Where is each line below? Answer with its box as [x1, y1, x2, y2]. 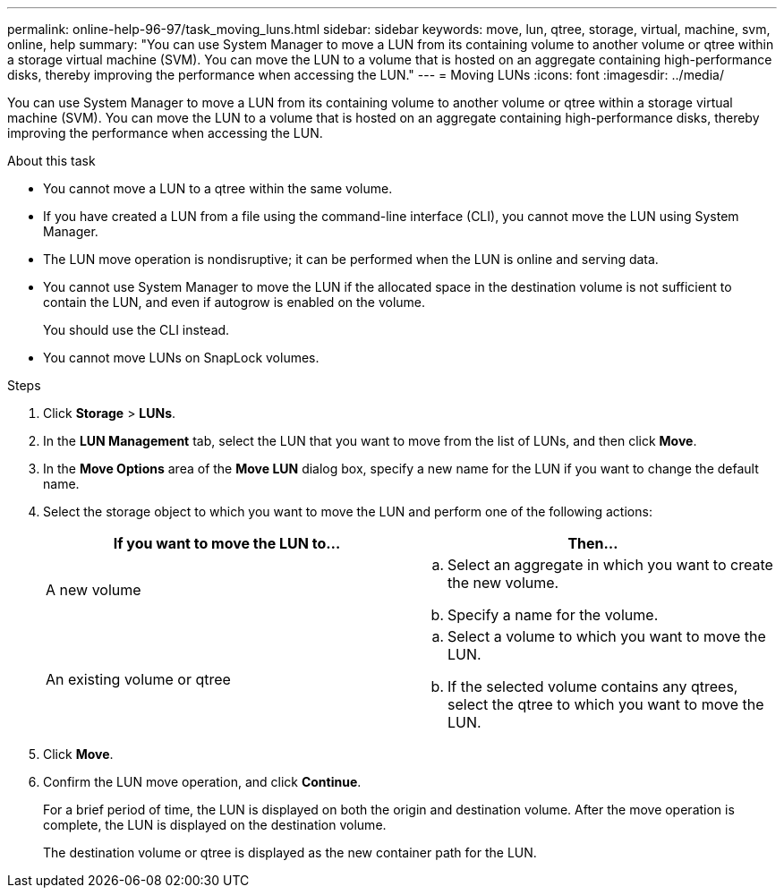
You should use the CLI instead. [43, 322, 230, 337]
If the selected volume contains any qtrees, [447, 678, 738, 695]
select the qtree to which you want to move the [447, 695, 764, 713]
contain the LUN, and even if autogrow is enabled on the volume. [43, 294, 426, 310]
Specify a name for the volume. [447, 606, 659, 624]
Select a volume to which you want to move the [447, 627, 766, 645]
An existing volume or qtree [46, 670, 231, 688]
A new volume [46, 581, 141, 599]
